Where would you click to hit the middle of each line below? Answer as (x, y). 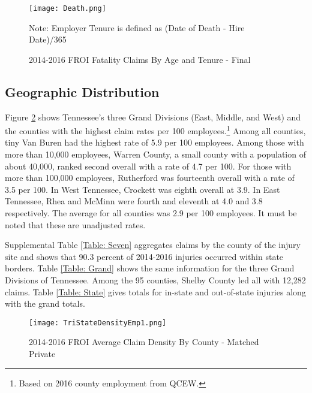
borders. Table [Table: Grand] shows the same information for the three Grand (150, 268)
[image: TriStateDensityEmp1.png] (98, 323)
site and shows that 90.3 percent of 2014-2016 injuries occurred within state (144, 256)
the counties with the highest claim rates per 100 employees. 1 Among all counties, (155, 130)
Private (42, 354)
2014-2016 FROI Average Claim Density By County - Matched (144, 342)
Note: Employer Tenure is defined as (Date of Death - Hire (137, 27)
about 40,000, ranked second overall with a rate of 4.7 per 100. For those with (148, 166)
